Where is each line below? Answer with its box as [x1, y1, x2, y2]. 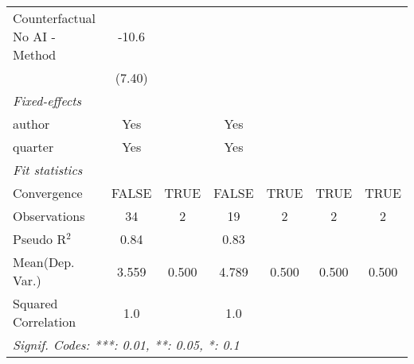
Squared [13, 294, 58, 312]
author [13, 114, 50, 133]
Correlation [13, 312, 76, 331]
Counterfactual [13, 9, 96, 27]
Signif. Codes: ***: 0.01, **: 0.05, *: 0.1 [13, 335, 240, 354]
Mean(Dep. [13, 253, 75, 271]
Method [13, 45, 57, 64]
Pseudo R [13, 230, 67, 248]
